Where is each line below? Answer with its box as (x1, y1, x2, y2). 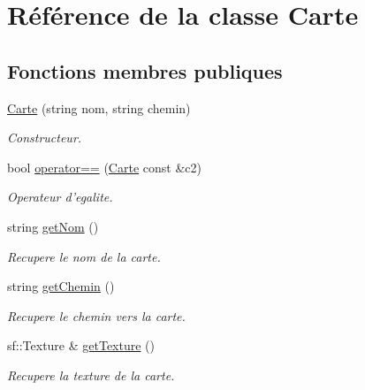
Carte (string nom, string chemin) (7, 98, 191, 117)
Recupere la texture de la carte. (7, 365, 175, 384)
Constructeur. (7, 128, 82, 147)
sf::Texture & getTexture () (7, 336, 156, 355)
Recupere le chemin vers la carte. (7, 306, 186, 325)
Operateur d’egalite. (7, 187, 113, 206)
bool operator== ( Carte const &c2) (7, 157, 202, 176)
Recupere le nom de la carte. (7, 247, 161, 265)
